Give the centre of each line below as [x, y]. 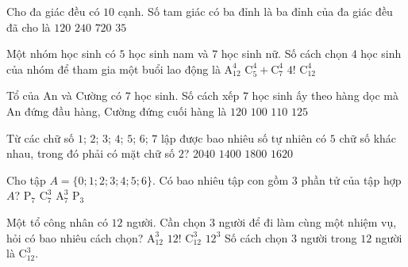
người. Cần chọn [166, 221]
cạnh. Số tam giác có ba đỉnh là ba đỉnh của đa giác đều [255, 11]
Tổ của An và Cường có [64, 95]
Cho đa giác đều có [53, 11]
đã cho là [29, 27]
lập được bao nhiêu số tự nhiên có [244, 137]
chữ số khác [368, 137]
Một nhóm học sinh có [61, 53]
